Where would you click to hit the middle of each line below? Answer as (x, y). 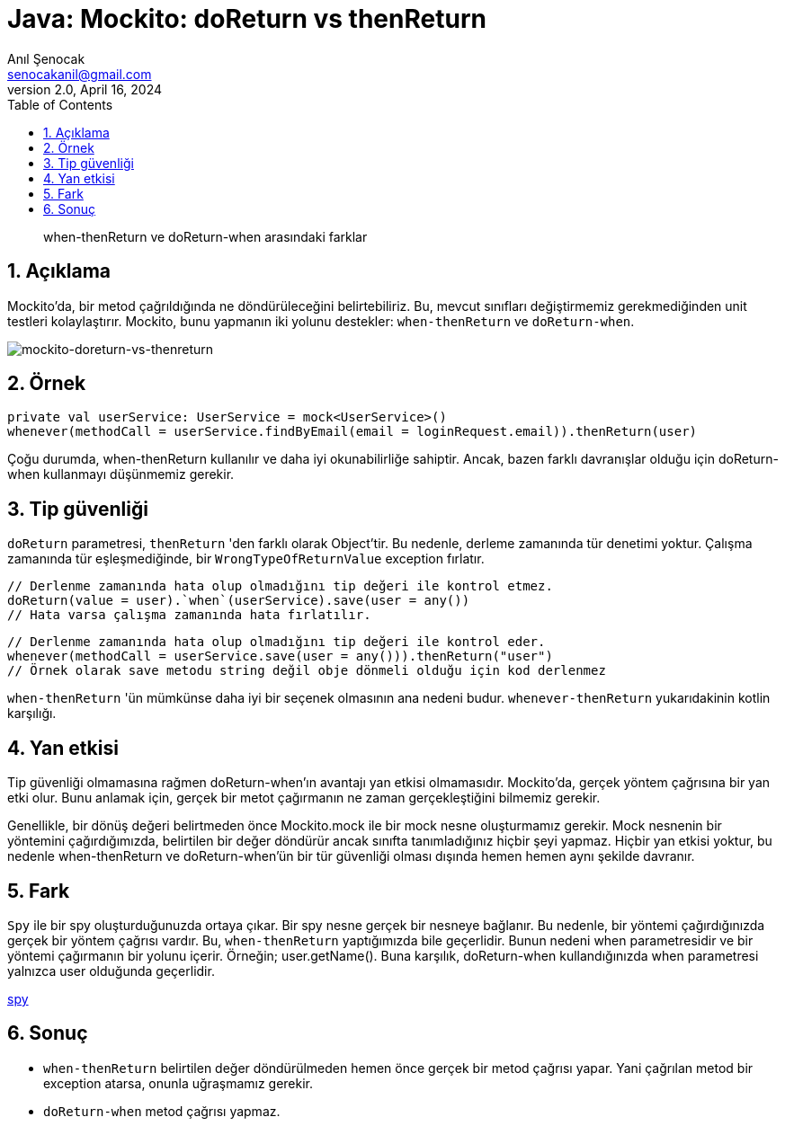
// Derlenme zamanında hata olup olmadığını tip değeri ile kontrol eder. (277, 642)
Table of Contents (60, 104)
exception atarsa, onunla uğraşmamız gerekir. (178, 1083)
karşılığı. (32, 714)
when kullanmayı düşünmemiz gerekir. (121, 474)
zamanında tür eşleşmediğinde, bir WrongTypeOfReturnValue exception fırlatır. (246, 559)
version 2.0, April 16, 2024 (85, 89)
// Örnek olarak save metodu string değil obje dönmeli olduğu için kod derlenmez (307, 671)
